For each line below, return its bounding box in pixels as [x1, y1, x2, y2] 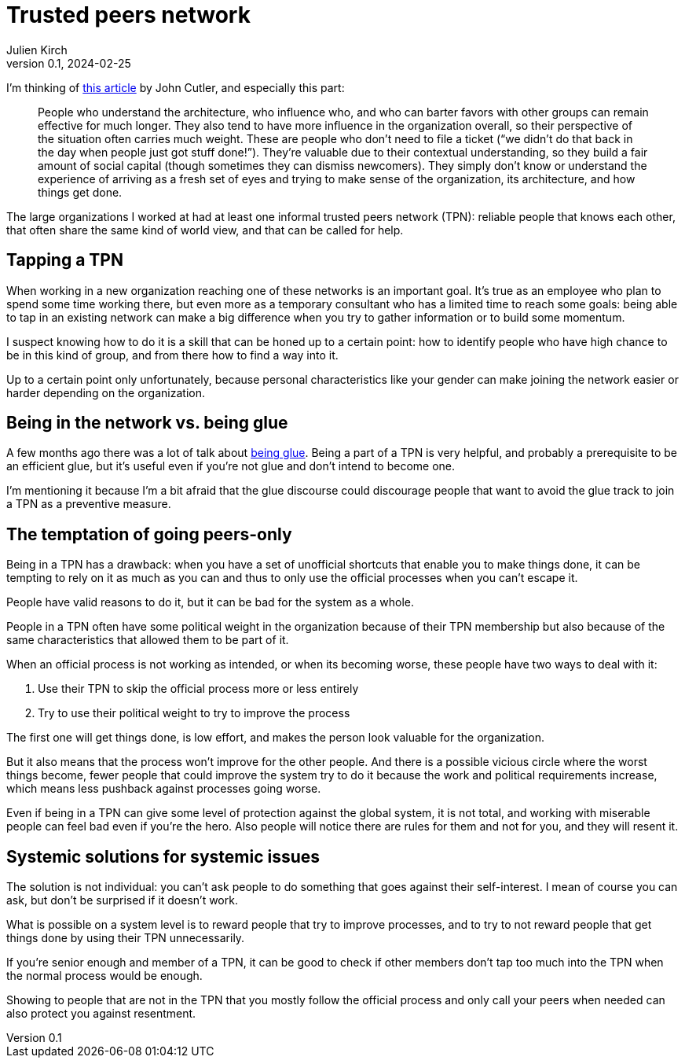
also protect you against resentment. [6, 1007, 196, 1021]
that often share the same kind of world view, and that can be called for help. [6, 223, 404, 237]
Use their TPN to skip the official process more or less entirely [38, 682, 359, 696]
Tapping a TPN [6, 250, 123, 271]
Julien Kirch [6, 42, 68, 57]
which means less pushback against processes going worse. [6, 782, 321, 796]
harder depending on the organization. [6, 385, 205, 399]
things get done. [38, 185, 123, 199]
